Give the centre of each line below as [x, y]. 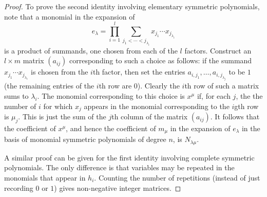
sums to [16, 96]
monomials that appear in [45, 177]
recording [19, 187]
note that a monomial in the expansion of [70, 16]
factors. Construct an [218, 50]
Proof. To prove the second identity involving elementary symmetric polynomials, [132, 6]
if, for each [214, 96]
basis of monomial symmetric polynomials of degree [85, 139]
